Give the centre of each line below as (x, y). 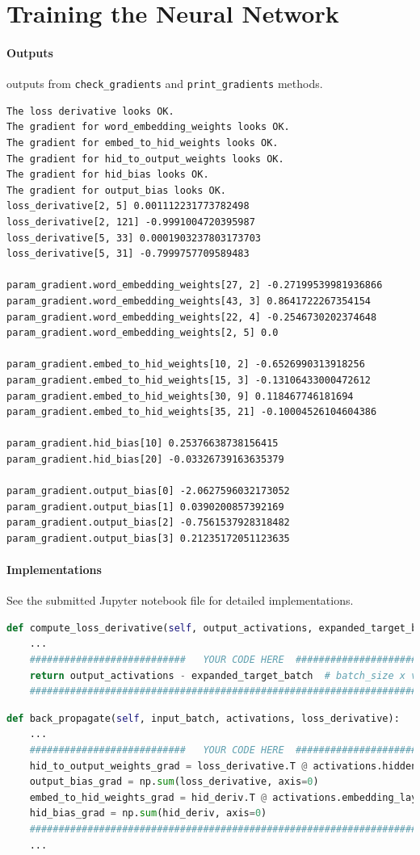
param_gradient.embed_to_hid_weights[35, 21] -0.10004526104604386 (192, 412)
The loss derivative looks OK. (90, 111)
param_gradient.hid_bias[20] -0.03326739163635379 (145, 459)
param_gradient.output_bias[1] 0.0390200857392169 (145, 507)
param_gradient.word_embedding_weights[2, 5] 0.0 (143, 333)
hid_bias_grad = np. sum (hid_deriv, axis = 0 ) (148, 813)
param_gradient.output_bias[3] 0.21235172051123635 (148, 538)
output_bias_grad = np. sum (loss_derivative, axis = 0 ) (174, 782)
